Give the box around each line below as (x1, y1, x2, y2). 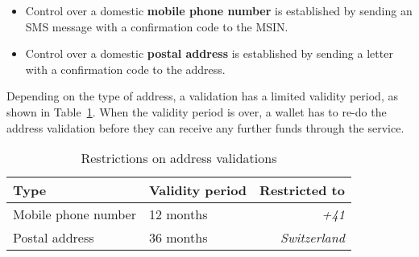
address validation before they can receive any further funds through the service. (6, 119, 404, 136)
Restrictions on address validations (81, 149, 277, 168)
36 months (148, 228, 208, 247)
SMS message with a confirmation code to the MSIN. (25, 18, 288, 35)
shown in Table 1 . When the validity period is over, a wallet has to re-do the (6, 103, 387, 120)
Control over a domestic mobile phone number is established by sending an (25, 2, 413, 18)
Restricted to (259, 181, 345, 200)
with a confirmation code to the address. (25, 60, 226, 77)
